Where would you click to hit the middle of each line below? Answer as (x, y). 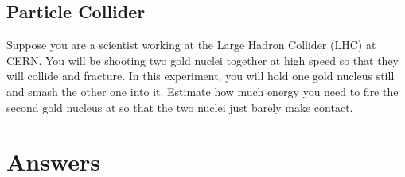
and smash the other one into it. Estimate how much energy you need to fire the (202, 91)
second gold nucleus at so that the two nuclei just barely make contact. (180, 107)
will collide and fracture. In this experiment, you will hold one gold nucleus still (201, 76)
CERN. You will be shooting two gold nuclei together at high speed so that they (202, 60)
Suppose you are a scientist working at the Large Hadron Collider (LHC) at (191, 45)
